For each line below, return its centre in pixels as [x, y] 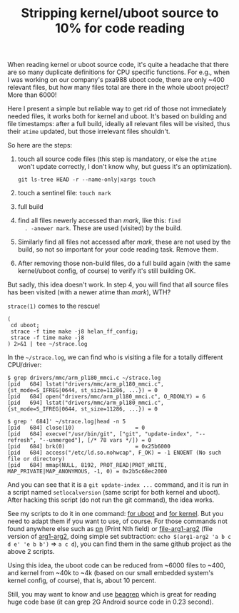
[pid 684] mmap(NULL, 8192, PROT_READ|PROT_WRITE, [87, 465]
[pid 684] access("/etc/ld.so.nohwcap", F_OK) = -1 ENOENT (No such [115, 453]
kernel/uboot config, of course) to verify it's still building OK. [107, 271]
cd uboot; [25, 326]
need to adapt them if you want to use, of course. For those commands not [118, 521]
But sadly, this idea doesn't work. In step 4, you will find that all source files [118, 285]
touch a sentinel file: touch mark [65, 193]
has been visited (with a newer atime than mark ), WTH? [89, 292]
